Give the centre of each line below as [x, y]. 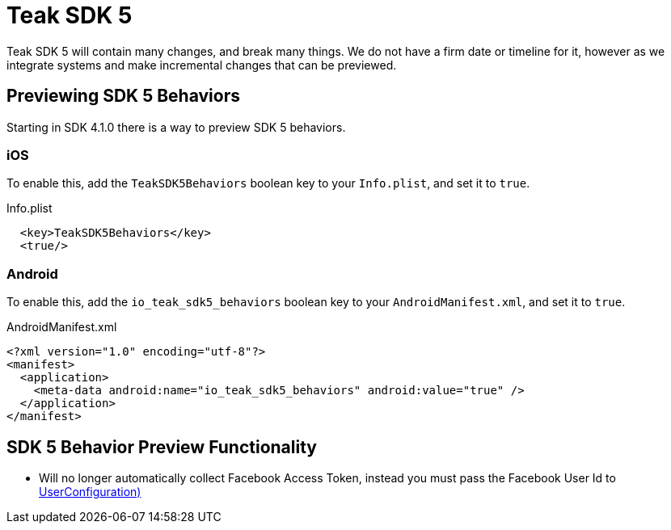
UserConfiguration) [90, 491]
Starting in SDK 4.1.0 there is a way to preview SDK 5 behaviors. [176, 127]
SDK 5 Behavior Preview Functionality [162, 447]
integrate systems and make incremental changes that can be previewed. [202, 65]
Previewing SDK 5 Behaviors [123, 96]
